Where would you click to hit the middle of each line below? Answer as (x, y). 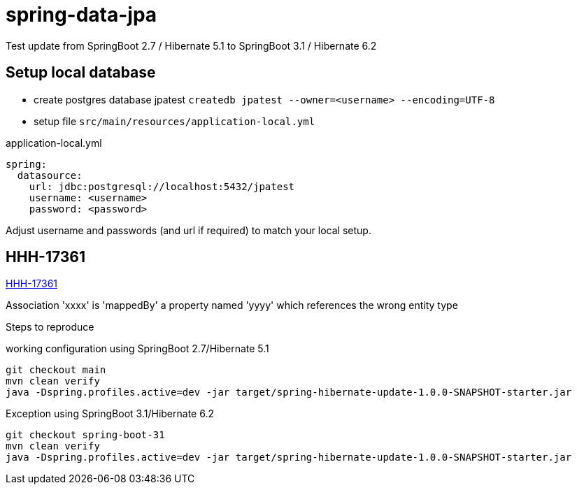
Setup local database (81, 73)
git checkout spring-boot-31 (85, 435)
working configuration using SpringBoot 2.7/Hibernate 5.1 (137, 349)
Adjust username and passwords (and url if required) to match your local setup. (188, 230)
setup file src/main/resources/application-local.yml (174, 121)
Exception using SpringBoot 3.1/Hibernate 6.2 (110, 414)
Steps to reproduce (50, 327)
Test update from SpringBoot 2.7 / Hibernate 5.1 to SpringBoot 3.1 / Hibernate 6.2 (191, 45)
